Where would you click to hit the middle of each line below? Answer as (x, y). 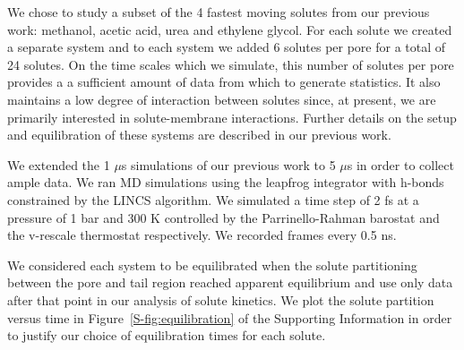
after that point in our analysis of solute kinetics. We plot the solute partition (221, 299)
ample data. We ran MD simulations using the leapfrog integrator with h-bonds (226, 182)
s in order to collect (400, 164)
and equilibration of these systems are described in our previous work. (199, 135)
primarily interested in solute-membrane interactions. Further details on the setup (232, 117)
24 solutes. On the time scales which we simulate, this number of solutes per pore (231, 64)
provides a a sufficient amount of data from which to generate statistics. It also (224, 82)
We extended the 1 (59, 164)
